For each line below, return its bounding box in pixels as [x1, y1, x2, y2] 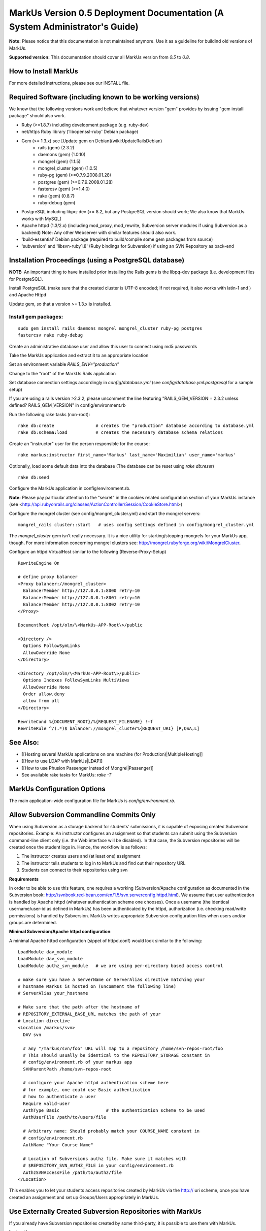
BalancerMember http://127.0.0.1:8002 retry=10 [23, 601, 140, 607]
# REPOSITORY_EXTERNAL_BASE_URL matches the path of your [18, 1011, 161, 1017]
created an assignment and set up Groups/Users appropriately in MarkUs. [9, 1194, 160, 1200]
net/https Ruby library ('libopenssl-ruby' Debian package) [21, 129, 139, 135]
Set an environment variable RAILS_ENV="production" [9, 361, 119, 367]
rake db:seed [18, 475, 49, 480]
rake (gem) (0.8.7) [38, 193, 75, 199]
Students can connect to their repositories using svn [21, 867, 128, 873]
